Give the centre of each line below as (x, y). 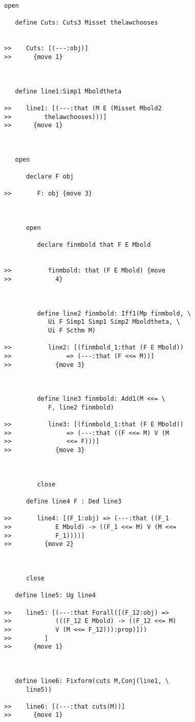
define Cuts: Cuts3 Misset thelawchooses (86, 23)
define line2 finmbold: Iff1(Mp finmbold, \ (114, 313)
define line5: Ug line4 (55, 596)
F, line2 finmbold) (81, 407)
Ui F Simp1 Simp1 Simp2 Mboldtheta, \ (114, 322)
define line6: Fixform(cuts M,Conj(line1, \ (92, 681)
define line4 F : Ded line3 (74, 502)
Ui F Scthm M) (72, 330)
